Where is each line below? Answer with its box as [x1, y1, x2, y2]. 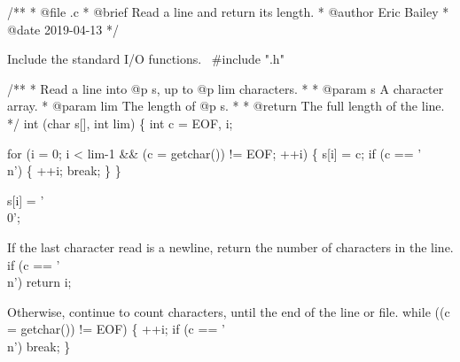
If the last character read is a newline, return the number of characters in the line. [7, 237, 454, 256]
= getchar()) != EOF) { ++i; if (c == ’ [7, 320, 225, 338]
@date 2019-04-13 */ [7, 19, 119, 38]
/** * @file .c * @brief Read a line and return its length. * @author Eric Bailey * [7, 3, 449, 20]
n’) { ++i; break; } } [7, 161, 121, 180]
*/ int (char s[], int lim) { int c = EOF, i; [7, 113, 233, 132]
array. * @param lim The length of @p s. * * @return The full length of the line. [7, 96, 445, 115]
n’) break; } [7, 336, 71, 355]
